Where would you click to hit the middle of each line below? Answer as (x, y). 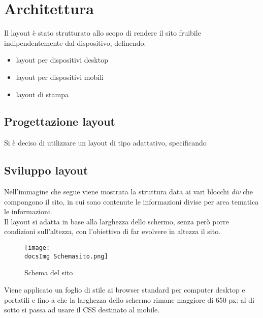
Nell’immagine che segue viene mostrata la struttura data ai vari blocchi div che (128, 192)
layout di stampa (42, 94)
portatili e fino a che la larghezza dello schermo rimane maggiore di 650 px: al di (129, 299)
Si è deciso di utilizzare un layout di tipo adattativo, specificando (105, 143)
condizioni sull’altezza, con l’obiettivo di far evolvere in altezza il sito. (112, 231)
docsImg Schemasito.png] (66, 256)
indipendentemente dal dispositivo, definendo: (75, 42)
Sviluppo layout (46, 170)
